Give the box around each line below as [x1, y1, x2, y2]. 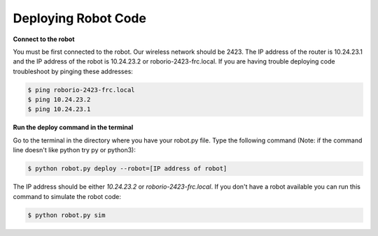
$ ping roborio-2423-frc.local [27, 86, 136, 94]
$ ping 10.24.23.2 [27, 96, 91, 104]
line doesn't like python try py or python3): [13, 146, 136, 154]
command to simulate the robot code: [13, 192, 122, 200]
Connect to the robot [13, 35, 75, 43]
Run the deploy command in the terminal [13, 123, 134, 132]
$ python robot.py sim [27, 211, 106, 219]
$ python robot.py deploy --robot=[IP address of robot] [27, 165, 227, 172]
